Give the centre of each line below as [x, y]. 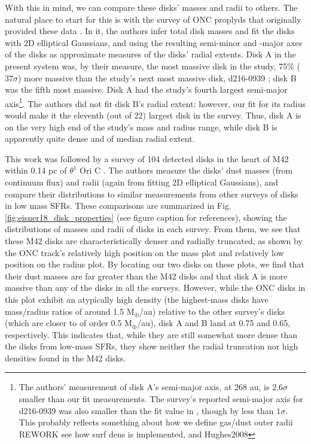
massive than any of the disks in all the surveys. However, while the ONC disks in [155, 288]
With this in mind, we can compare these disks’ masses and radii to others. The [151, 7]
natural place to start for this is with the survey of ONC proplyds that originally [153, 19]
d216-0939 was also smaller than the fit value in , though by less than [146, 410]
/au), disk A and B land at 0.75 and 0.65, [214, 323]
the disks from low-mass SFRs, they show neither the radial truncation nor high [152, 346]
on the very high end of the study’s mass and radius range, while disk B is [141, 127]
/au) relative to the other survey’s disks [212, 311]
